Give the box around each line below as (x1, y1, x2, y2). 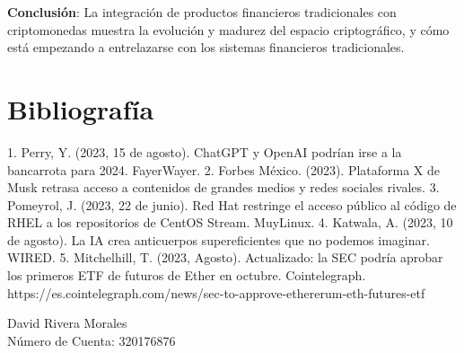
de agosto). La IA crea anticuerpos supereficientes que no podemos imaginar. (7, 230, 430, 249)
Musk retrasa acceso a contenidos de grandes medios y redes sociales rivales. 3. (7, 178, 440, 197)
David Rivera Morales (7, 313, 127, 332)
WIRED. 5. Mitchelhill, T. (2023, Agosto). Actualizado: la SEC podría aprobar (7, 248, 443, 267)
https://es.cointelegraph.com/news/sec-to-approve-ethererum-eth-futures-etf (7, 283, 425, 302)
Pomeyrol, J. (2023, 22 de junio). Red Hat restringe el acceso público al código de (7, 195, 457, 214)
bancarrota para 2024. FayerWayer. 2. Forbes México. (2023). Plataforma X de (7, 160, 441, 179)
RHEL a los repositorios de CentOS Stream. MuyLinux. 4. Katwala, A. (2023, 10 (7, 213, 453, 232)
